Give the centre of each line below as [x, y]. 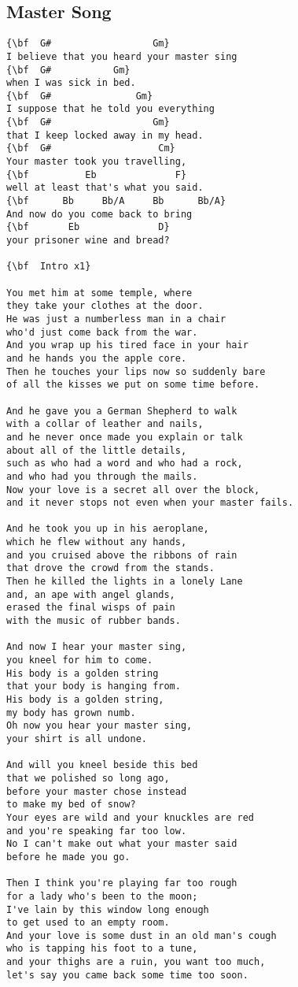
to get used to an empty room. [88, 923]
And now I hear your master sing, [97, 647]
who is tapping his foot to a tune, [102, 949]
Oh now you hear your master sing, [99, 726]
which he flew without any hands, [97, 542]
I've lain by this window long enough [108, 909]
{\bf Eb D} [88, 227]
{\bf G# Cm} [91, 148]
